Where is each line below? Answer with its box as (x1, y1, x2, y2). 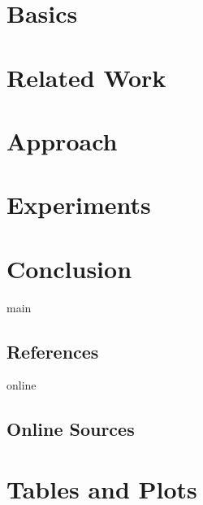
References (6, 338, 99, 364)
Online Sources (6, 416, 135, 442)
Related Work (6, 60, 166, 94)
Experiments (6, 188, 151, 221)
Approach (6, 124, 118, 157)
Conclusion (6, 251, 132, 285)
